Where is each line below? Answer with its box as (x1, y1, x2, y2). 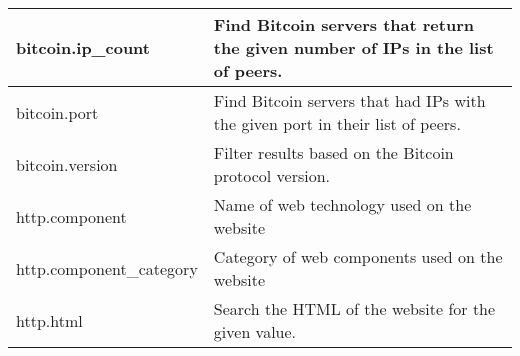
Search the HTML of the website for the (213, 297, 496, 320)
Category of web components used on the (213, 245, 503, 268)
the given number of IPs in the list (213, 36, 494, 59)
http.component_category (16, 256, 198, 280)
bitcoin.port (16, 100, 99, 124)
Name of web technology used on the (213, 193, 472, 216)
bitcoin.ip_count (16, 36, 150, 59)
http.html (16, 308, 83, 332)
